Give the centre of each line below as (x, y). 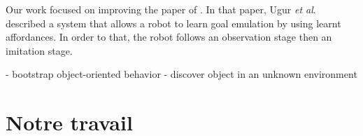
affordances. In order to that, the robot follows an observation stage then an (169, 37)
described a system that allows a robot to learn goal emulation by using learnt (173, 23)
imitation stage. (39, 50)
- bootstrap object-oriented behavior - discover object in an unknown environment (181, 74)
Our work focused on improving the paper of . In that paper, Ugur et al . (161, 9)
